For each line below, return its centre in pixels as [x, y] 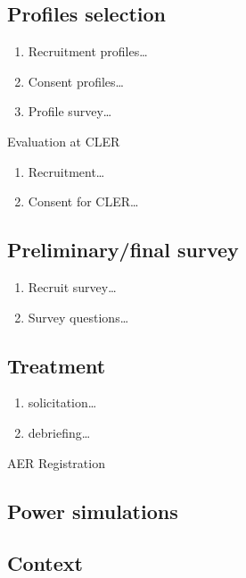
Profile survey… [70, 111]
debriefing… [59, 432]
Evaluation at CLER [64, 141]
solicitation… [62, 402]
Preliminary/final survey [123, 250]
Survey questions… [78, 317]
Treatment [57, 365]
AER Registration [56, 462]
